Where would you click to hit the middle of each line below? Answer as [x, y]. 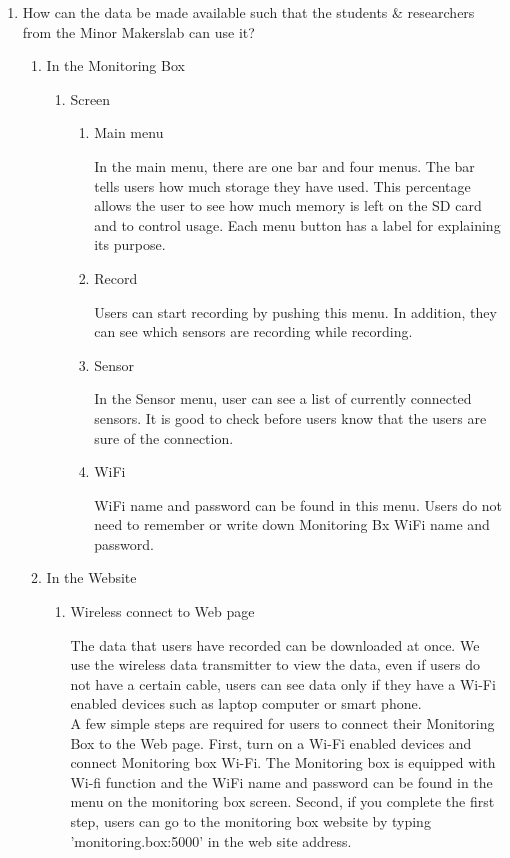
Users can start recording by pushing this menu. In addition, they [295, 311]
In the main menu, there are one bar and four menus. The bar [284, 165]
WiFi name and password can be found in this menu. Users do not [298, 504]
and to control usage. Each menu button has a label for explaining [297, 224]
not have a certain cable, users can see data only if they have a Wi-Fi [283, 683]
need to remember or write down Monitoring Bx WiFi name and [292, 524]
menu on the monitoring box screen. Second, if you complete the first [282, 801]
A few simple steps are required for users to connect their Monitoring [282, 723]
